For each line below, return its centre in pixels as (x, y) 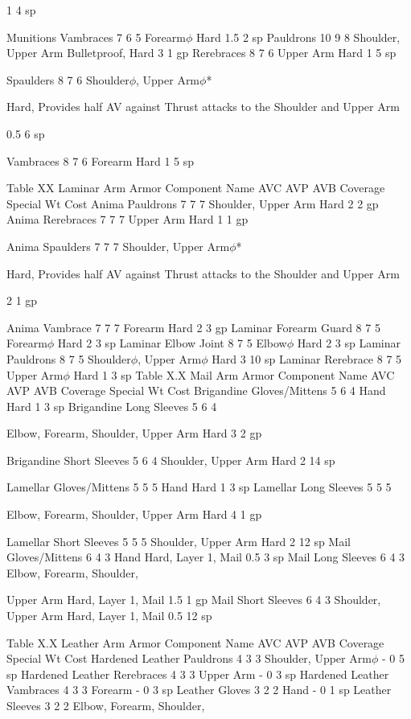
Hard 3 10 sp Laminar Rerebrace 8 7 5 (307, 358)
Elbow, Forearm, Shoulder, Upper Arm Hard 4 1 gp (134, 514)
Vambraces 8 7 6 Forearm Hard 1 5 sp (101, 160)
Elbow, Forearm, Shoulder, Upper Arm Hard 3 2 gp (134, 433)
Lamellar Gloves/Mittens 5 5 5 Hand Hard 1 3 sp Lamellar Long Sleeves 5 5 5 (199, 487)
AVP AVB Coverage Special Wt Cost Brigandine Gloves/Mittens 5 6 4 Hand (196, 390)
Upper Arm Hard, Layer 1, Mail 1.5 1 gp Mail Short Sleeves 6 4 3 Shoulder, (194, 600)
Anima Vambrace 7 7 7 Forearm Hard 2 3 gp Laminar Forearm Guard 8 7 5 (193, 327)
